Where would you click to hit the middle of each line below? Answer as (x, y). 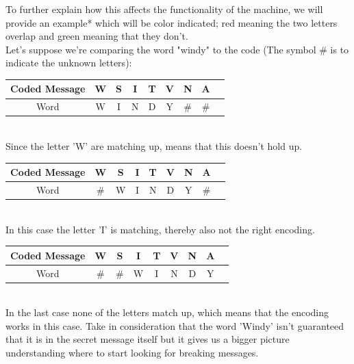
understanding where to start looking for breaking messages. (132, 353)
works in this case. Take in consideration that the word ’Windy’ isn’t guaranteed (175, 325)
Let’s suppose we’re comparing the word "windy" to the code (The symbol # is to (177, 49)
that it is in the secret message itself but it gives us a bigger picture (148, 339)
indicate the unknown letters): (69, 63)
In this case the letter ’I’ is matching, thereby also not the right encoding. (160, 229)
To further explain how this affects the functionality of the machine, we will (164, 9)
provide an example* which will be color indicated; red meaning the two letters (172, 22)
